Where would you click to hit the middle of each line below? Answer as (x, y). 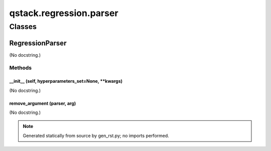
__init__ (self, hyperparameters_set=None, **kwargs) (66, 81)
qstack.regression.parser (64, 13)
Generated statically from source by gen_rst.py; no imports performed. (96, 135)
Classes (23, 27)
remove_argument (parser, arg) (43, 103)
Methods (21, 68)
